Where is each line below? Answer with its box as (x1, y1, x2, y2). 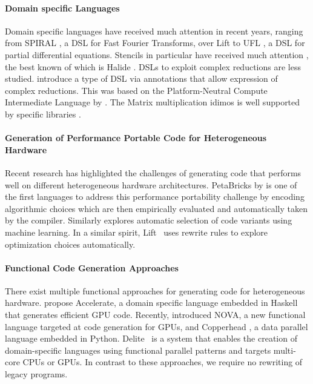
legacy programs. (5, 368, 68, 380)
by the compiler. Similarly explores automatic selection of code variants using (5, 214, 292, 227)
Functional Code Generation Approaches (5, 261, 179, 274)
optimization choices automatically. (5, 237, 136, 250)
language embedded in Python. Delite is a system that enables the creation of (5, 332, 297, 345)
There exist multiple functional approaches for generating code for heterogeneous (5, 284, 305, 297)
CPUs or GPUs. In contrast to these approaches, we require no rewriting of (22, 356, 303, 368)
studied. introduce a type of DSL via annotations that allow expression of (5, 72, 278, 85)
